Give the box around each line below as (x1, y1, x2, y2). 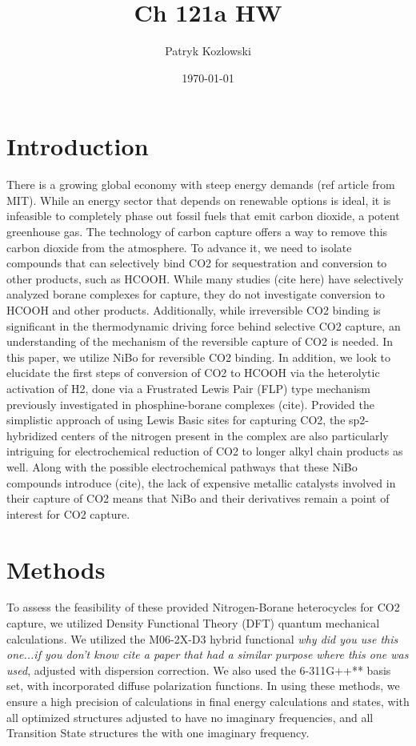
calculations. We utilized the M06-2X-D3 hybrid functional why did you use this (6, 630, 398, 647)
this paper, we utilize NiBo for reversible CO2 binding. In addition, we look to (6, 348, 391, 365)
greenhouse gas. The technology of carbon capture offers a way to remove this (6, 223, 388, 240)
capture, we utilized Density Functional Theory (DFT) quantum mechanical (6, 615, 380, 632)
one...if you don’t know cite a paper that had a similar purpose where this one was (6, 646, 409, 663)
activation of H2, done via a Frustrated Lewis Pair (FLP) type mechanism (6, 379, 370, 396)
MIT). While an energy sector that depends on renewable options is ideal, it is (6, 191, 391, 208)
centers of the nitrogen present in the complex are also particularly (61, 427, 389, 443)
